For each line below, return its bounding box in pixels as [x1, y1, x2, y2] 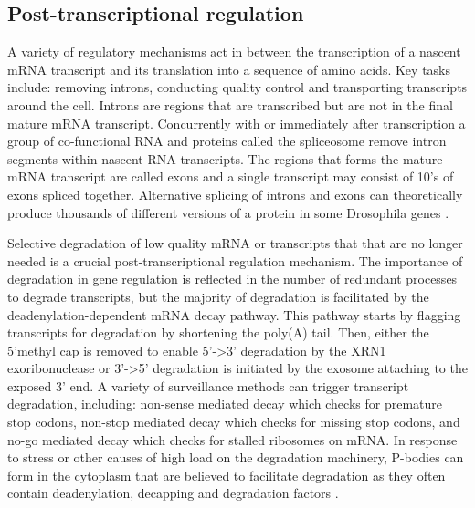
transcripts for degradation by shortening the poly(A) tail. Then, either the [7, 323, 429, 342]
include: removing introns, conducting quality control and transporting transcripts [7, 78, 468, 97]
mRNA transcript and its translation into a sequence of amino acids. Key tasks [7, 59, 451, 78]
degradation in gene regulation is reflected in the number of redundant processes [7, 269, 458, 288]
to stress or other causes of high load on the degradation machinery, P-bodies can [7, 448, 464, 467]
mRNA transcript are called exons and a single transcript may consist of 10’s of [7, 167, 454, 186]
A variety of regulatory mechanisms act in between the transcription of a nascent [7, 42, 461, 61]
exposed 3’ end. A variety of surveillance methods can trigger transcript [7, 376, 409, 395]
